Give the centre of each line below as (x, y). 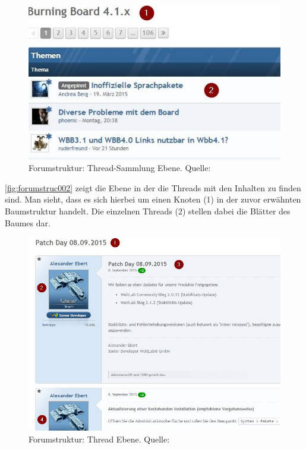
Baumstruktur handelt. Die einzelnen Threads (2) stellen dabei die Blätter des (148, 211)
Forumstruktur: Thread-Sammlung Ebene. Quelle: (120, 168)
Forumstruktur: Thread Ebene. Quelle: (99, 439)
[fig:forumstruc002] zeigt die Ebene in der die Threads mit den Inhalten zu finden (153, 187)
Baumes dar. (28, 222)
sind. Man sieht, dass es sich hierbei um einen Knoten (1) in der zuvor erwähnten (153, 199)
